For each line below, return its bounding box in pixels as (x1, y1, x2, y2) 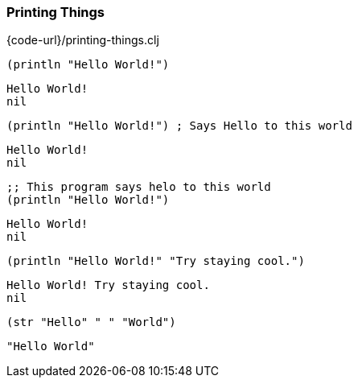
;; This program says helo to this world (6, 180, 271, 194)
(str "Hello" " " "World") (6, 316, 176, 329)
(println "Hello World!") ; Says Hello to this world (6, 119, 352, 133)
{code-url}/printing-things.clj (6, 33, 159, 47)
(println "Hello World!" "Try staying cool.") (6, 254, 305, 268)
